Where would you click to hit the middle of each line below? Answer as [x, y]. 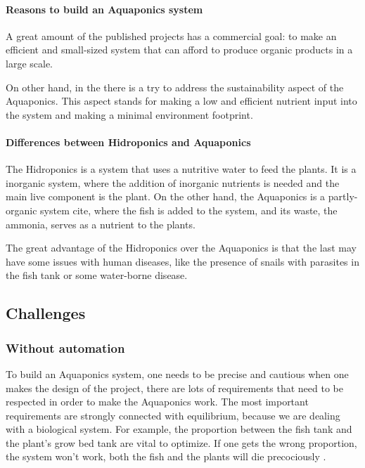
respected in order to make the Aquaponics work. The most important [157, 402]
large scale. [29, 63]
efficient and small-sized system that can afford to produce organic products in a [179, 50]
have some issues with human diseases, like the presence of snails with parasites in [182, 261]
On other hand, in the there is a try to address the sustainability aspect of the [175, 87]
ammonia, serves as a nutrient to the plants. [101, 224]
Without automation [65, 347]
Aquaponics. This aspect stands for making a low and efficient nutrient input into [181, 101]
